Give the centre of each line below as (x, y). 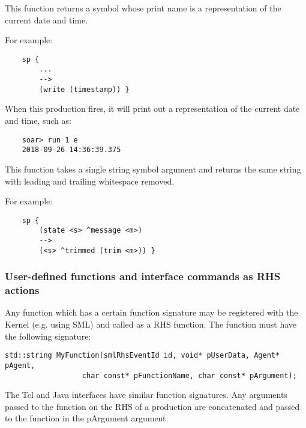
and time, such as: (38, 120)
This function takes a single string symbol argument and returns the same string (153, 169)
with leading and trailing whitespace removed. (90, 181)
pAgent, (20, 365)
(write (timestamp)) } (84, 89)
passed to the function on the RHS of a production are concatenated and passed (152, 406)
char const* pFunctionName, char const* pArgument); (189, 375)
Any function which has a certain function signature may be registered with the (151, 312)
